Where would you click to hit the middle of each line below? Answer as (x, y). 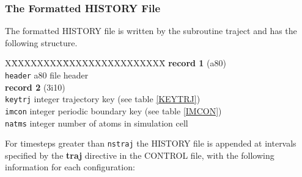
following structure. (41, 42)
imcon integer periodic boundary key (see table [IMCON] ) (113, 110)
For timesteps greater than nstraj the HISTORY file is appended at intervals (151, 143)
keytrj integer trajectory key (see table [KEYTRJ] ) (103, 99)
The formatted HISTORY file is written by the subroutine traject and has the (151, 31)
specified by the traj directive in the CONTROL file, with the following (140, 155)
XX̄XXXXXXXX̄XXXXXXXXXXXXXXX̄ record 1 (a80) (116, 63)
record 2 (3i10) (35, 87)
